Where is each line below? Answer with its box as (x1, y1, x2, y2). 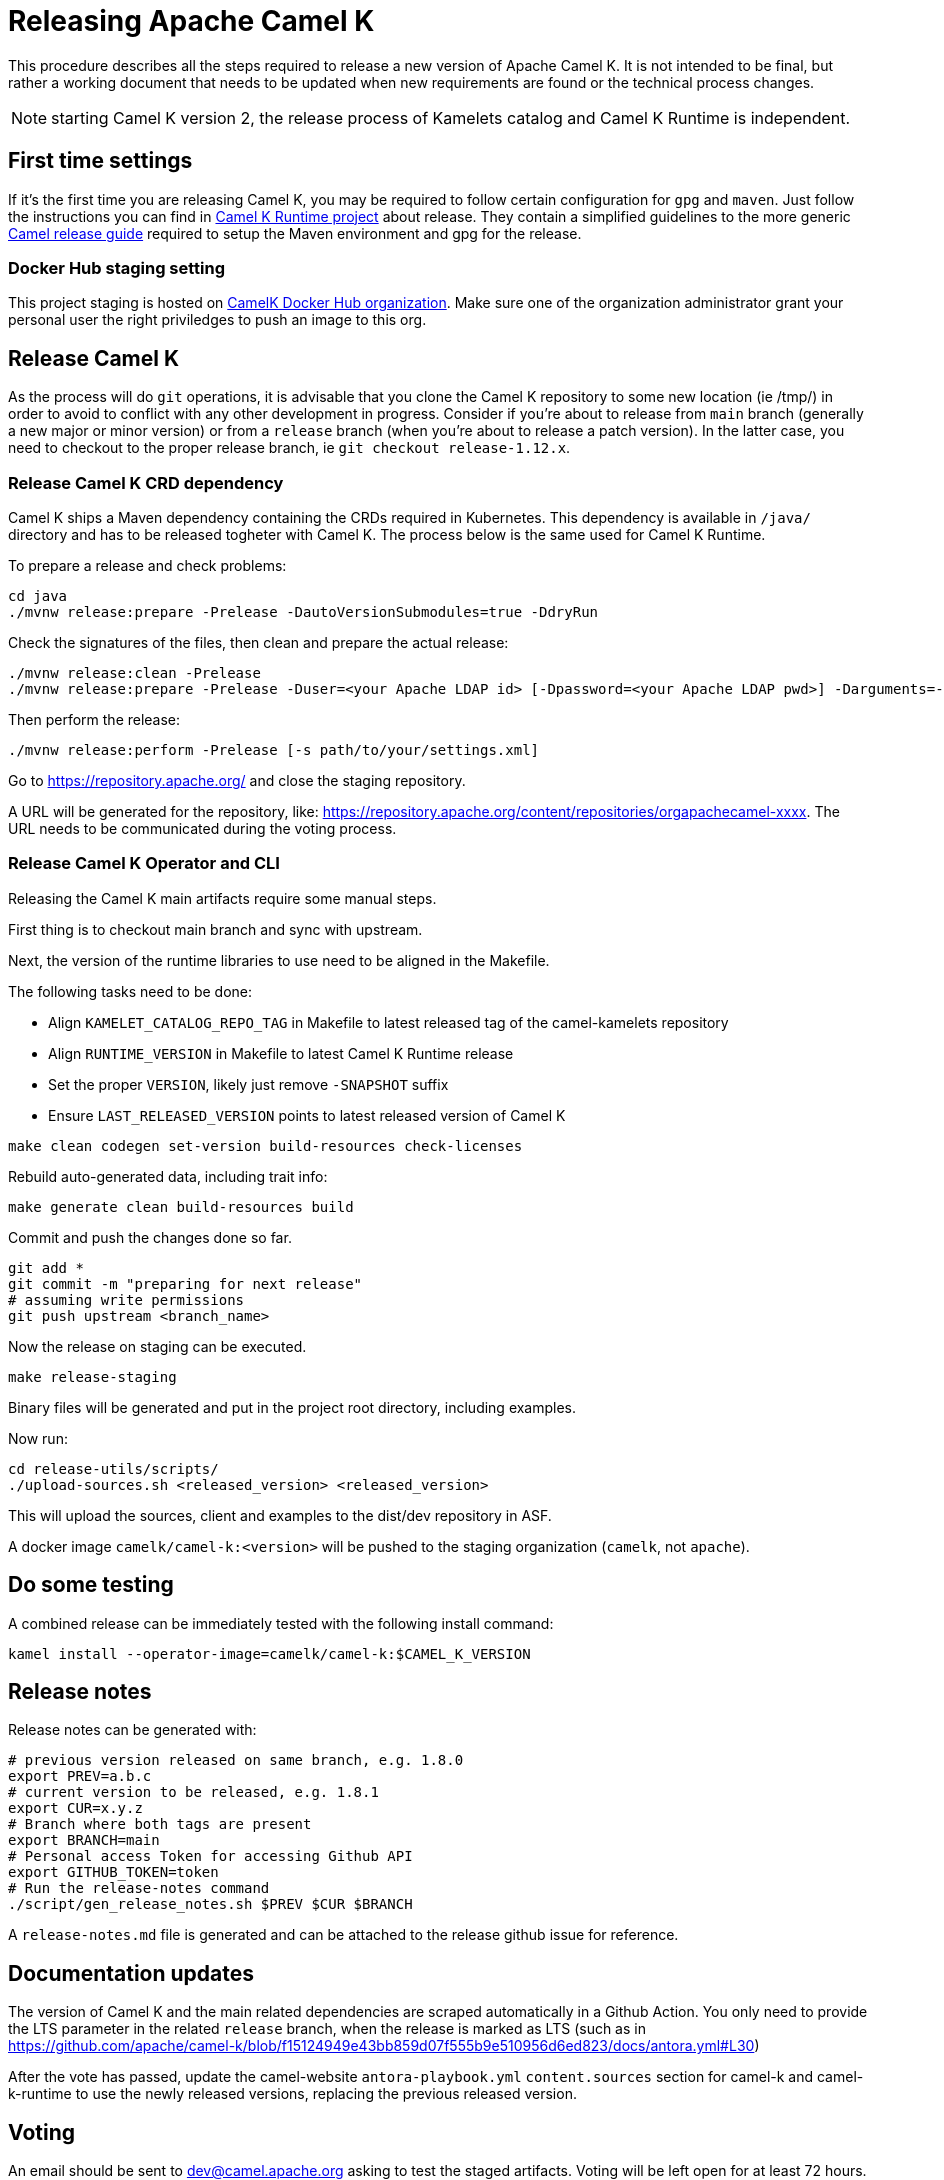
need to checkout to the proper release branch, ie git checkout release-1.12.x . (8, 439, 571, 457)
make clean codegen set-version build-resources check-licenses (8, 1137, 523, 1154)
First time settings (8, 148, 193, 174)
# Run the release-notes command (8, 1880, 270, 1897)
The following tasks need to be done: (8, 982, 253, 1000)
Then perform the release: (8, 710, 181, 728)
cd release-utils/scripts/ (8, 1460, 219, 1477)
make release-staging (8, 1368, 177, 1385)
